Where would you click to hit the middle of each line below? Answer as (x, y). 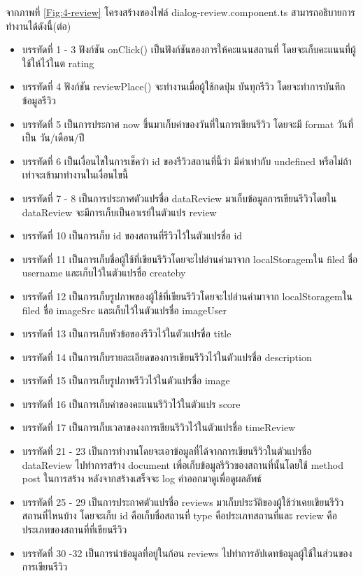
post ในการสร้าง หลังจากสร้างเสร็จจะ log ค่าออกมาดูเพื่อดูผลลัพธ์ (142, 478)
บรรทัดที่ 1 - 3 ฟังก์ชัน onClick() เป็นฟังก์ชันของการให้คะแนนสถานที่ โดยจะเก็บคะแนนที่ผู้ (189, 49)
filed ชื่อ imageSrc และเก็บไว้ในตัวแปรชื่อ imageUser (124, 310)
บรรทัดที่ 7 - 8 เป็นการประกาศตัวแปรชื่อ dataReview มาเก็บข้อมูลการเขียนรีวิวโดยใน (179, 198)
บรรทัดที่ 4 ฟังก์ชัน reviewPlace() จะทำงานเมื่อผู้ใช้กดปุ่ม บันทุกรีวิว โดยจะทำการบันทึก (184, 86)
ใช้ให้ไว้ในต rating (58, 63)
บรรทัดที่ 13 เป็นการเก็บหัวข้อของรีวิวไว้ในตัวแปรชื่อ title (127, 333)
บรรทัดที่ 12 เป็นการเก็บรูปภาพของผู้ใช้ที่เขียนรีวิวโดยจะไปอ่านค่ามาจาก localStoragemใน (187, 296)
